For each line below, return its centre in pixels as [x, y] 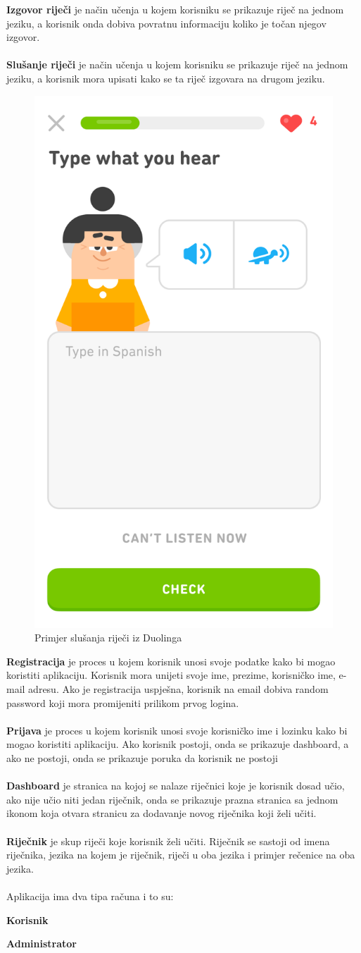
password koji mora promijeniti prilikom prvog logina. [123, 702]
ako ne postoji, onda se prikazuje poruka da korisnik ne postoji [142, 757]
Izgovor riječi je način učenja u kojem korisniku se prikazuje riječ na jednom [175, 9]
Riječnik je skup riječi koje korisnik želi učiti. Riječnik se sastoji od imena [168, 841]
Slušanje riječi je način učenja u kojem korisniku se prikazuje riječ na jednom [177, 64]
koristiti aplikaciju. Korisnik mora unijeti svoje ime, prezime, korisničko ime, [171, 675]
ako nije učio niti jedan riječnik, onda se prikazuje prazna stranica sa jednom [172, 799]
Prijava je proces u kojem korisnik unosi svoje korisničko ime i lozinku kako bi [177, 730]
